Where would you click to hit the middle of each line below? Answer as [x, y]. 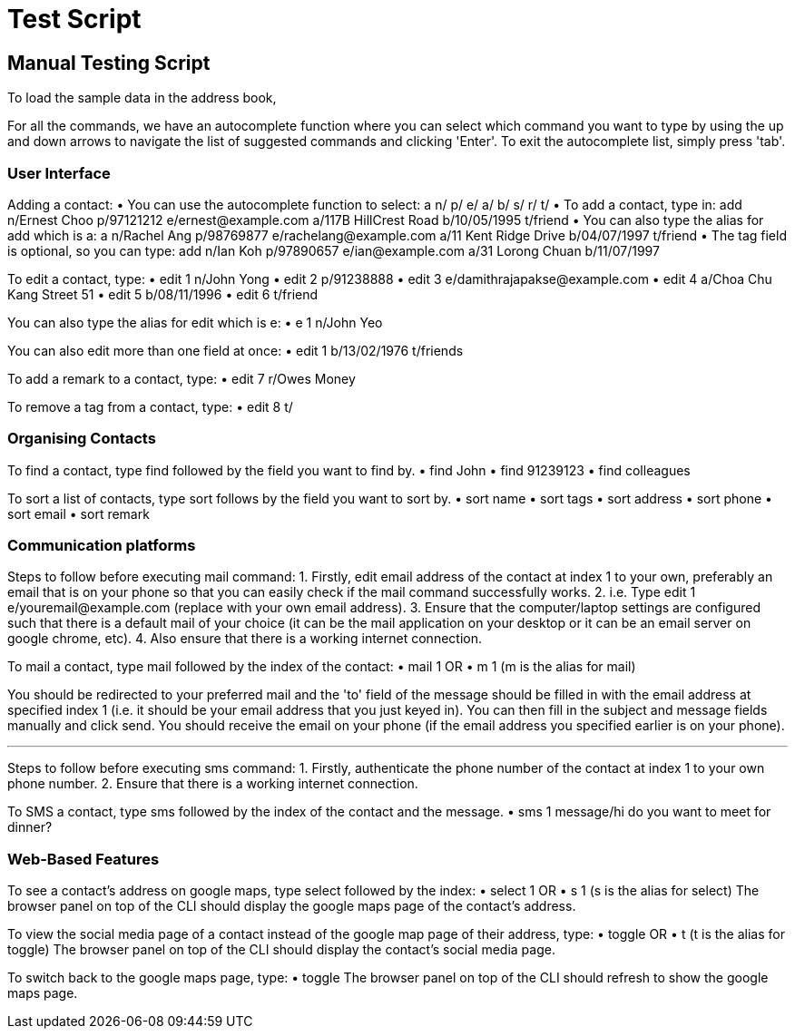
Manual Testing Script [109, 63]
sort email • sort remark [79, 513]
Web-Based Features [83, 859]
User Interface [59, 173]
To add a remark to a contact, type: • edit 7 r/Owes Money [182, 378]
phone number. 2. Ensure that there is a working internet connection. [213, 784]
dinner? [30, 827]
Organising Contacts [82, 439]
